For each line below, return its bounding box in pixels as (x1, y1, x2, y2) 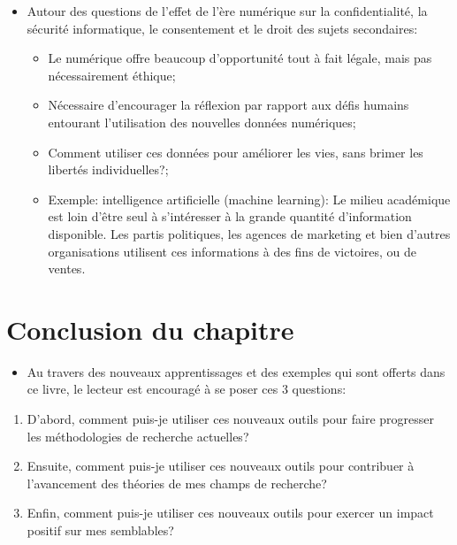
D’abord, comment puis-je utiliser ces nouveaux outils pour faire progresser (27, 410, 435, 428)
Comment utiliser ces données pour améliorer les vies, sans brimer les (48, 142, 423, 161)
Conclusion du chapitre (6, 311, 294, 347)
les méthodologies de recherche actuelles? (27, 426, 249, 445)
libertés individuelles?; (48, 160, 169, 179)
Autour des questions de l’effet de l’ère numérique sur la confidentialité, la (27, 2, 428, 19)
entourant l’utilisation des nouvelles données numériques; (48, 112, 356, 131)
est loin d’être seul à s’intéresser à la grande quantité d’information (48, 207, 412, 226)
